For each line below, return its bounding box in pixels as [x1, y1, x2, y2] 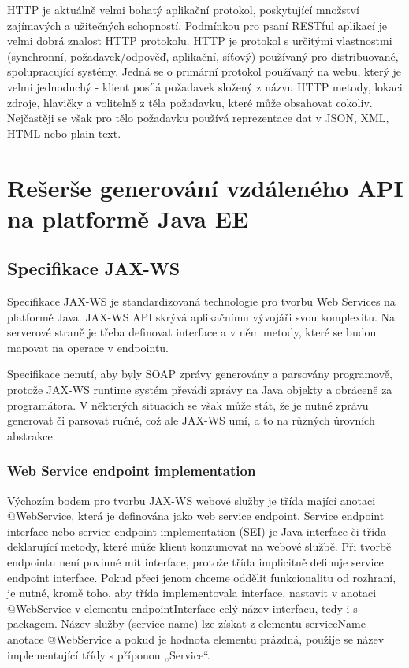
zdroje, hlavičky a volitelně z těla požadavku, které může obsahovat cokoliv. [7, 94, 373, 110]
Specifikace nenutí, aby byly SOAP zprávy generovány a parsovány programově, [7, 366, 392, 382]
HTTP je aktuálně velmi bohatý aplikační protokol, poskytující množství [7, 2, 359, 17]
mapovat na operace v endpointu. [7, 339, 169, 355]
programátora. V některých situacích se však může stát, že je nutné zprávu [7, 396, 369, 413]
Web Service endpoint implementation [7, 461, 256, 481]
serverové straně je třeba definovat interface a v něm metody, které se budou [7, 324, 377, 340]
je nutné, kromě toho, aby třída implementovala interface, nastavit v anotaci [7, 584, 377, 601]
